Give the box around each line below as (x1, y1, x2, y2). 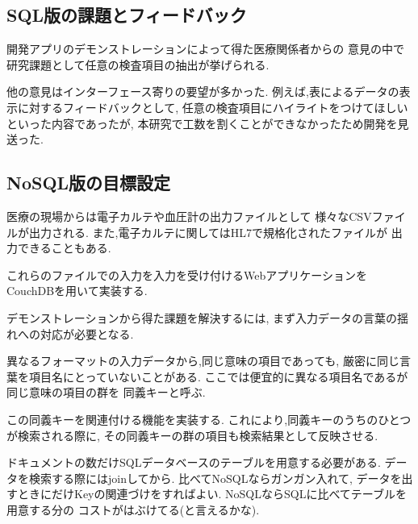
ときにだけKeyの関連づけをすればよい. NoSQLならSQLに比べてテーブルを (17, 485, 408, 502)
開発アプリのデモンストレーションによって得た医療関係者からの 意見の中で (6, 40, 404, 57)
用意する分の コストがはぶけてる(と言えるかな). (6, 501, 260, 518)
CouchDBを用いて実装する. (6, 282, 148, 299)
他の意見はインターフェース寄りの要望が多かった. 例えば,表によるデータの (6, 83, 399, 100)
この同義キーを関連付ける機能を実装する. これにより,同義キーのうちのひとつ (6, 410, 412, 427)
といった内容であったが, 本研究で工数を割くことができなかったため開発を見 (6, 114, 409, 131)
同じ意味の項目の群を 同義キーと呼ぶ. (6, 384, 206, 401)
